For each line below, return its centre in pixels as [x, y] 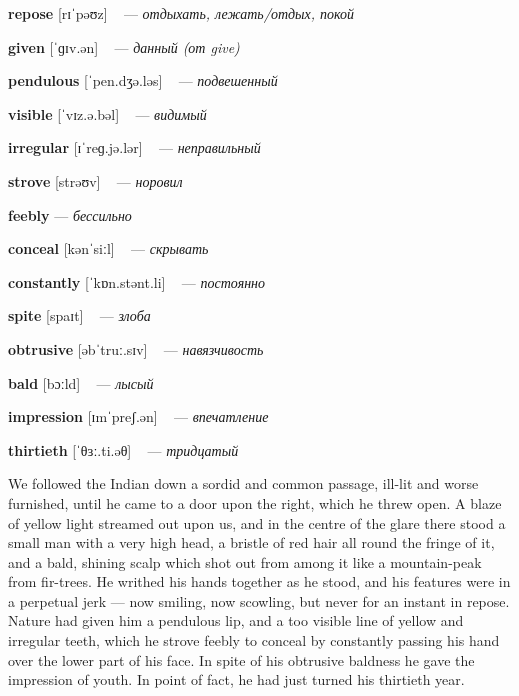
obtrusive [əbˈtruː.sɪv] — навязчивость [136, 348]
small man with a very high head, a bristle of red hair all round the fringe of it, [251, 542]
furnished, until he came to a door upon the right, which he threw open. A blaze [255, 502]
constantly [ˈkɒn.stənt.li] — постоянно [137, 281]
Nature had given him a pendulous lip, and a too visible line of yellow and [236, 620]
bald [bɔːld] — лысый [81, 382]
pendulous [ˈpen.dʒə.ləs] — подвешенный [143, 80]
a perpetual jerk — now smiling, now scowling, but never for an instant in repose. [259, 600]
